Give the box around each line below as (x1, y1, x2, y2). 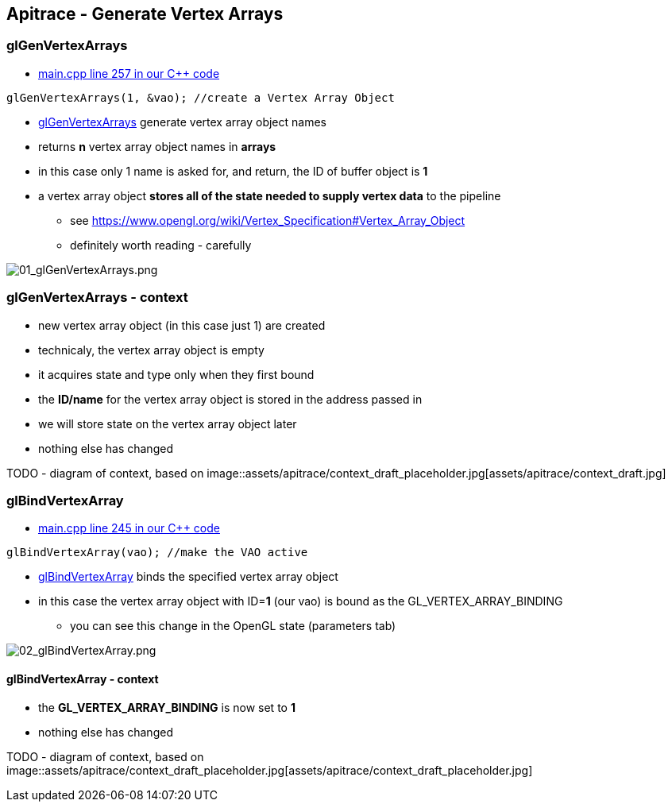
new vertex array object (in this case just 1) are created (38, 318, 326, 332)
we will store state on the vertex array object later (38, 416, 297, 431)
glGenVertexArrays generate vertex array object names (38, 114, 326, 129)
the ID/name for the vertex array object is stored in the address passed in (38, 392, 423, 406)
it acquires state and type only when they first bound (38, 367, 315, 381)
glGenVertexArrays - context (6, 289, 188, 306)
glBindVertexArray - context (6, 671, 159, 686)
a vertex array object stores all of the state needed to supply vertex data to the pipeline (38, 188, 501, 203)
